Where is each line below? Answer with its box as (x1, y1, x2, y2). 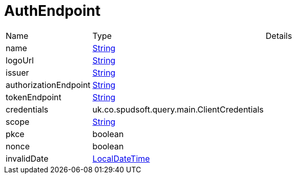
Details (265, 30, 292, 41)
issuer (6, 67, 29, 78)
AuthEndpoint (4, 2, 101, 19)
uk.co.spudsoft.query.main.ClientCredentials (92, 104, 264, 115)
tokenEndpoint (6, 92, 61, 102)
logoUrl (6, 55, 34, 65)
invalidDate (6, 153, 49, 164)
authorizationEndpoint (6, 79, 91, 90)
